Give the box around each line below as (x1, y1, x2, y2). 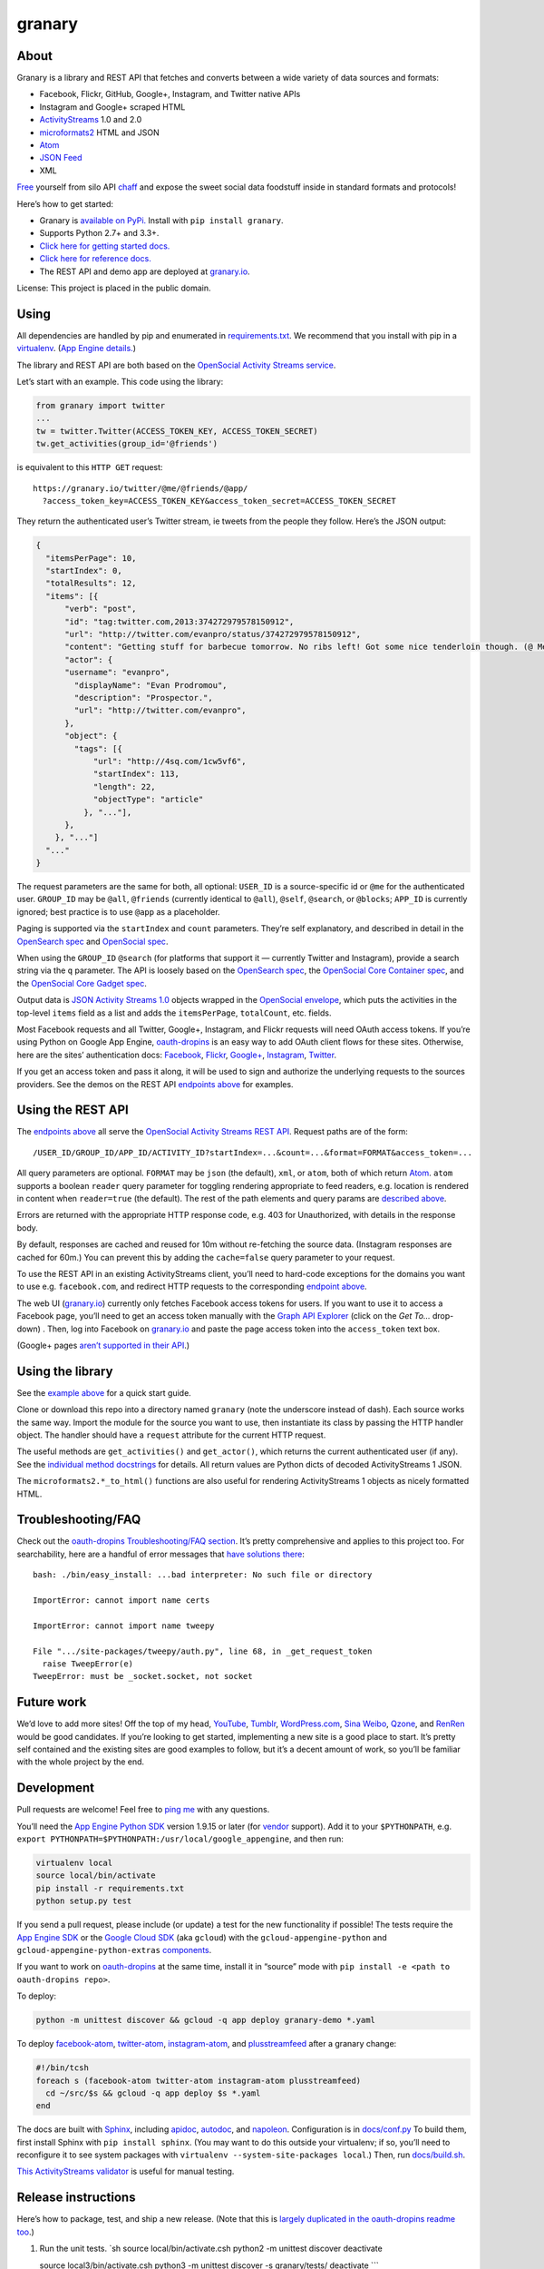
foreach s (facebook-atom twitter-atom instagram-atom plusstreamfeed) (35, 2075, 362, 2086)
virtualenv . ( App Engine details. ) (16, 343, 136, 354)
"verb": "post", (64, 604, 137, 614)
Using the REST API (16, 1103, 129, 1118)
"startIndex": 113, (92, 769, 180, 780)
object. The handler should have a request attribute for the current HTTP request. (16, 1429, 326, 1440)
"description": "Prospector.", (73, 692, 213, 702)
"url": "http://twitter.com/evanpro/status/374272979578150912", (64, 629, 362, 640)
